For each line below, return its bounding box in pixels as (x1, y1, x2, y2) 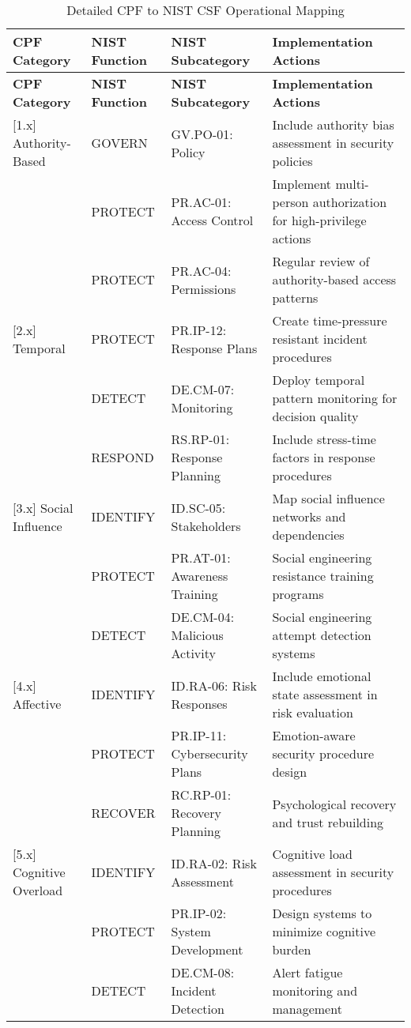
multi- (335, 175, 369, 193)
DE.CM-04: (171, 608, 235, 626)
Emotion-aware (272, 726, 356, 744)
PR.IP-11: (171, 726, 227, 744)
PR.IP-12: (171, 320, 227, 339)
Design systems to (272, 904, 372, 922)
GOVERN (91, 134, 148, 152)
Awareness (171, 567, 228, 585)
